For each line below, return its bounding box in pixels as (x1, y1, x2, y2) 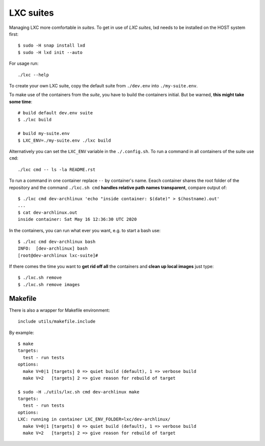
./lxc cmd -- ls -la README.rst (18, 167, 96, 172)
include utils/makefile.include (18, 319, 96, 324)
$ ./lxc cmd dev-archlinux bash (18, 238, 96, 244)
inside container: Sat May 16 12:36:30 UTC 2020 (18, 216, 137, 222)
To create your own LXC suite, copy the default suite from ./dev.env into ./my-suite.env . (9, 82, 198, 88)
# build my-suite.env (18, 131, 70, 136)
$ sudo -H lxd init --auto (18, 50, 83, 55)
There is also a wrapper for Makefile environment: (9, 307, 110, 313)
